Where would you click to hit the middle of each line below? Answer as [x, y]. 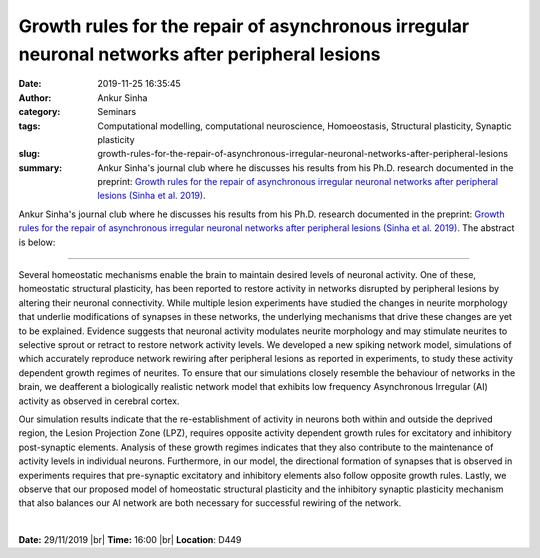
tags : [29, 126]
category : [39, 112]
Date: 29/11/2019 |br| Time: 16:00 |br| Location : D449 [130, 540]
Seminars [117, 112]
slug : [29, 154]
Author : [35, 97]
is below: [37, 242]
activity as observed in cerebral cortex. [99, 401]
